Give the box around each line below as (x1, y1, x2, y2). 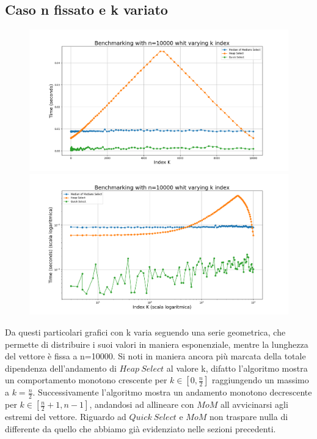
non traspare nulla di (209, 410, 288, 423)
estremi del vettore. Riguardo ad (5, 410, 126, 423)
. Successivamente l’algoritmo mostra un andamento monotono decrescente (32, 386, 312, 399)
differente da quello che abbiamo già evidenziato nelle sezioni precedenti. (5, 422, 276, 435)
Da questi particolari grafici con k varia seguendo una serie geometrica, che (5, 326, 286, 339)
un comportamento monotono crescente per (5, 373, 167, 386)
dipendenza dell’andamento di (5, 361, 117, 374)
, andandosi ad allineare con (89, 398, 194, 411)
